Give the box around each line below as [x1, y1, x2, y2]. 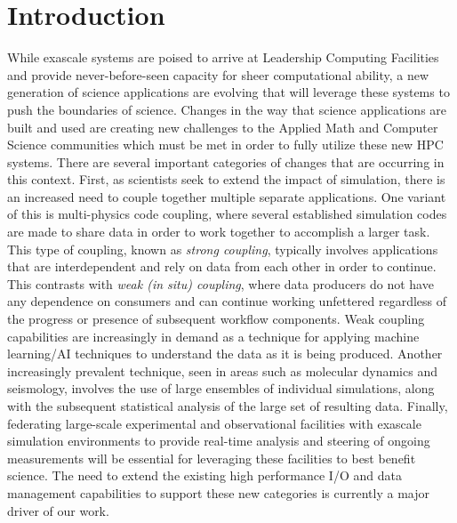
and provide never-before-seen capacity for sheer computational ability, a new [7, 65, 429, 84]
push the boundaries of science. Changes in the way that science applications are [7, 100, 447, 118]
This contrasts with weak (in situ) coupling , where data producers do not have [7, 274, 434, 293]
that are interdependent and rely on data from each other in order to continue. [7, 257, 437, 276]
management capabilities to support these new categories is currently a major [7, 483, 429, 502]
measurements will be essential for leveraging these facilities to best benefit [7, 448, 416, 467]
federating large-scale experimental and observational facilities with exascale [7, 414, 421, 432]
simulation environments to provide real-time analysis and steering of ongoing [7, 431, 430, 450]
